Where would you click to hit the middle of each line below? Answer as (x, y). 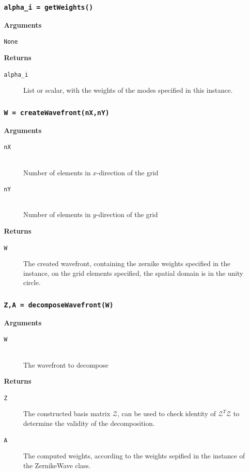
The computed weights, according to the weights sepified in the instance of (134, 456)
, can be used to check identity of (167, 413)
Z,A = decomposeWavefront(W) (59, 305)
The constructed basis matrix (67, 413)
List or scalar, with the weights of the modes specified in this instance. (128, 90)
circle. (32, 282)
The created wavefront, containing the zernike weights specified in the (127, 263)
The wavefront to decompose (66, 364)
